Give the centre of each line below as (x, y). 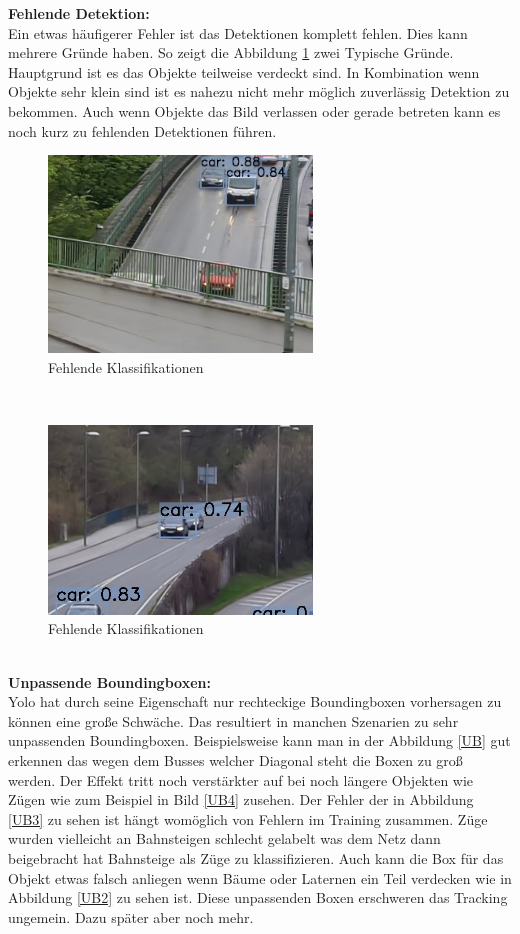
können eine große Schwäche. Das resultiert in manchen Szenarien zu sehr (233, 720)
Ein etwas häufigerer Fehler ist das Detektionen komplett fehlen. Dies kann (238, 32)
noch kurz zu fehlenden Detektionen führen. (142, 130)
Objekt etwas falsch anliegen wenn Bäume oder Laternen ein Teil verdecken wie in (260, 877)
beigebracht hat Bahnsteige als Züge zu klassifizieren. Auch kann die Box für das (256, 858)
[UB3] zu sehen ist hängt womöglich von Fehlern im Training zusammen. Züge (248, 818)
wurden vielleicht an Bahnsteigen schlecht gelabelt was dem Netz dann (224, 838)
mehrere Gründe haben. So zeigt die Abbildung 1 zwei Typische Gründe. (231, 52)
